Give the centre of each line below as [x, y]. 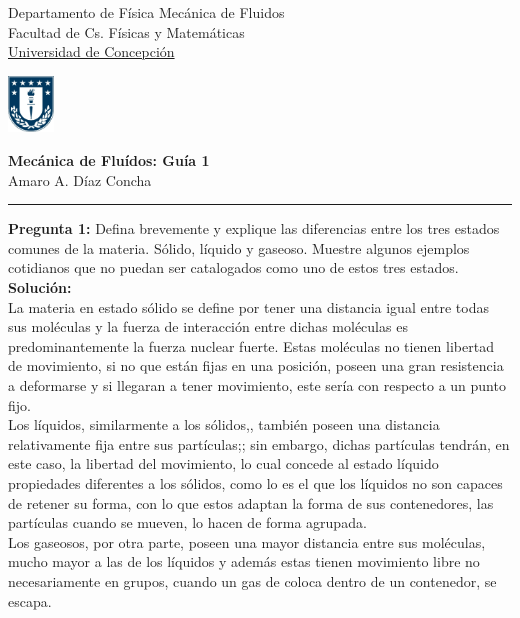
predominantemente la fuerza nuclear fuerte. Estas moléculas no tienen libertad [251, 345]
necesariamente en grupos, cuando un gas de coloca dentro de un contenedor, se [252, 580]
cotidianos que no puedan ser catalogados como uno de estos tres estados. [233, 267]
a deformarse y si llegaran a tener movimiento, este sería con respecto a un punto [257, 385]
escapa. [30, 600]
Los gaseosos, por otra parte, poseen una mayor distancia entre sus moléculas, [247, 541]
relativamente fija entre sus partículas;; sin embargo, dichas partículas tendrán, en [259, 443]
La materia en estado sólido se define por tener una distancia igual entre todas [248, 306]
